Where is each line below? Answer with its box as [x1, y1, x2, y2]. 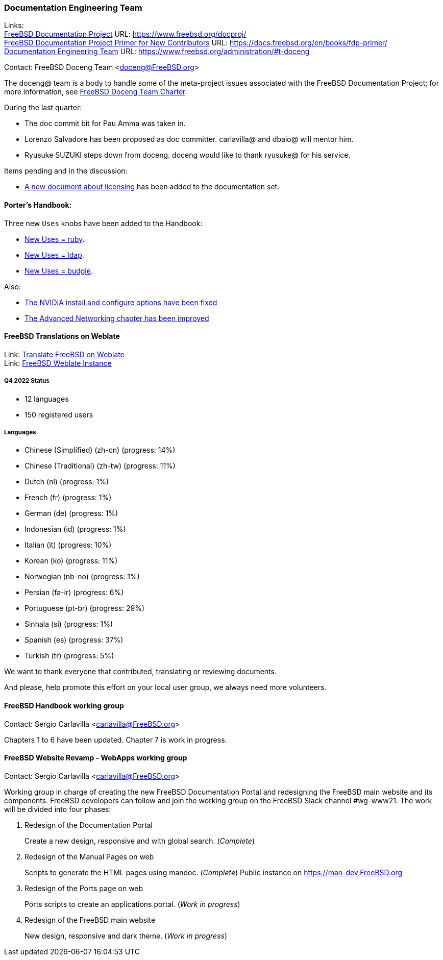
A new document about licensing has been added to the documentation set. [24, 182, 280, 191]
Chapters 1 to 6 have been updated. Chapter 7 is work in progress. [4, 735, 227, 744]
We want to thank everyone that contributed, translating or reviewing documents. [4, 667, 277, 676]
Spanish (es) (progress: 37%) [24, 635, 124, 645]
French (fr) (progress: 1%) [24, 493, 112, 502]
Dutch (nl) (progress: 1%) [24, 477, 109, 486]
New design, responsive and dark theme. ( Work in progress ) [24, 931, 228, 940]
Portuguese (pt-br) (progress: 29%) [24, 604, 145, 613]
